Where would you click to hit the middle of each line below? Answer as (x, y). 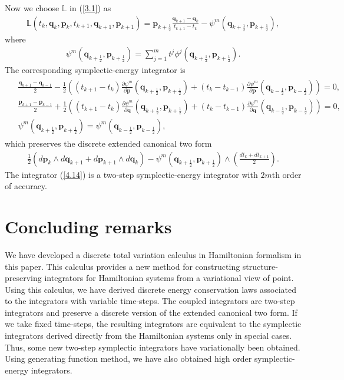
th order (287, 174)
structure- (260, 266)
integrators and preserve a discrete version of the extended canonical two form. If (151, 312)
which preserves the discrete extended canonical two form (108, 143)
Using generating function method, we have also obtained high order (128, 358)
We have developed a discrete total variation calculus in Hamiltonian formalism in (153, 254)
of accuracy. (26, 186)
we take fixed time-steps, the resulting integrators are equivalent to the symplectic (153, 324)
